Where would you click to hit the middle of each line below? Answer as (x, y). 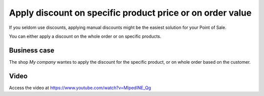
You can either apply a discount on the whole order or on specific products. (85, 36)
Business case (32, 50)
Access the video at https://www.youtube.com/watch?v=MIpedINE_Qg (80, 88)
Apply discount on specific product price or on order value (130, 13)
